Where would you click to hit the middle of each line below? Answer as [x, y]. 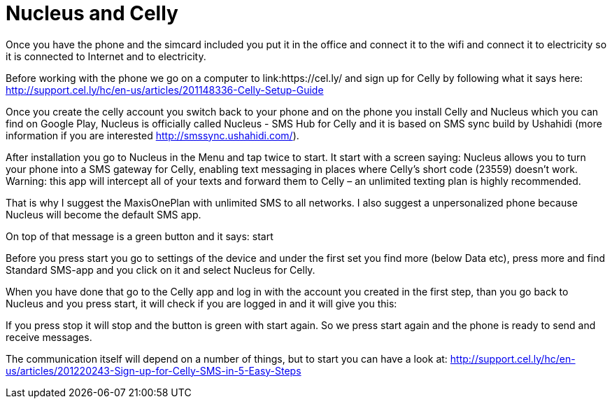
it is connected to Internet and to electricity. [106, 56]
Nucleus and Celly [92, 13]
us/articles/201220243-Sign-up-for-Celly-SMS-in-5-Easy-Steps [154, 370]
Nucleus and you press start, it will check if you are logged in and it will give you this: [201, 303]
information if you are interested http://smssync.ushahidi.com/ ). [152, 135]
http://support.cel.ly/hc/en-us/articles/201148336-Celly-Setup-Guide [165, 90]
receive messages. [49, 337]
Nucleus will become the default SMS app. [104, 214]
